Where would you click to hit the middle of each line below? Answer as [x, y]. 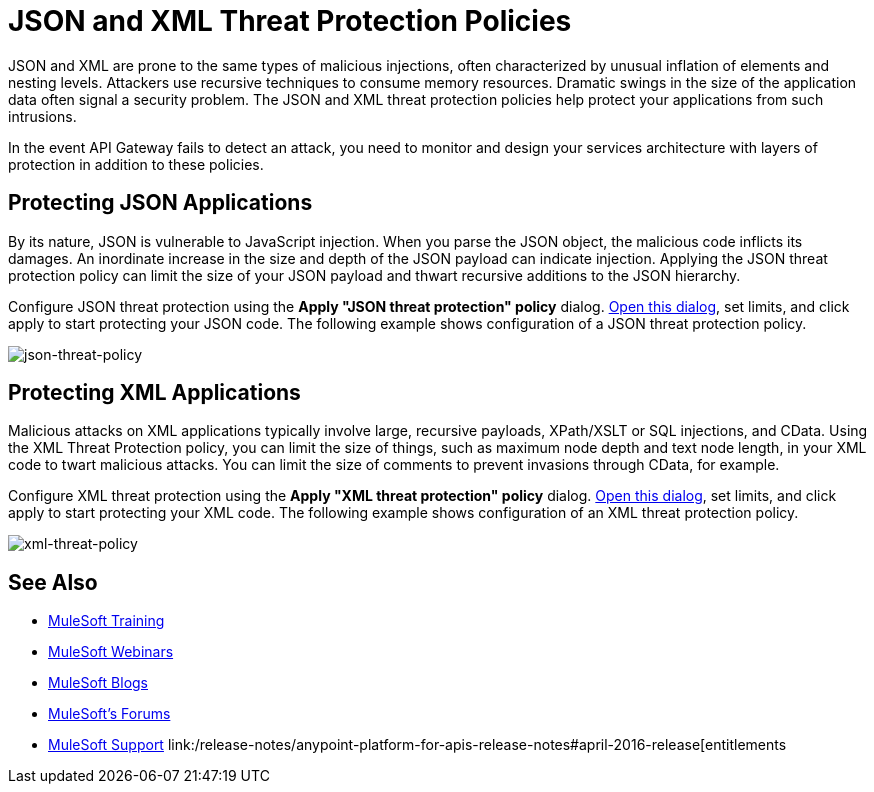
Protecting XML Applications [154, 393]
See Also [53, 582]
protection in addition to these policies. [136, 164]
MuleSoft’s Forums [109, 714]
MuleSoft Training [106, 621]
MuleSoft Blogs [98, 683]
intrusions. [42, 116]
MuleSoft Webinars [111, 652]
